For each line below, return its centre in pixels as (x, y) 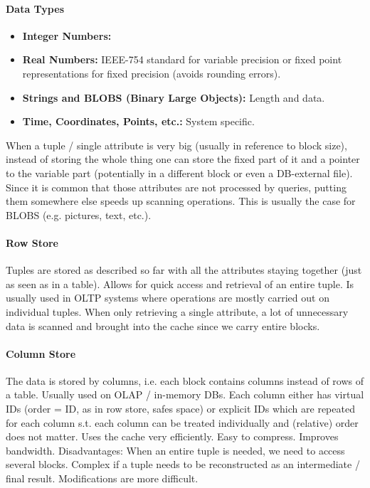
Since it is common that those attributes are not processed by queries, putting (176, 187)
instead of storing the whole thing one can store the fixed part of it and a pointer (183, 159)
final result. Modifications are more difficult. (102, 478)
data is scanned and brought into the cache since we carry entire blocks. (163, 325)
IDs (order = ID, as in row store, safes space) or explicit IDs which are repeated (180, 409)
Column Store (41, 353)
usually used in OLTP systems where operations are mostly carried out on (168, 298)
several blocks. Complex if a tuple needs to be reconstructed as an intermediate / (183, 464)
